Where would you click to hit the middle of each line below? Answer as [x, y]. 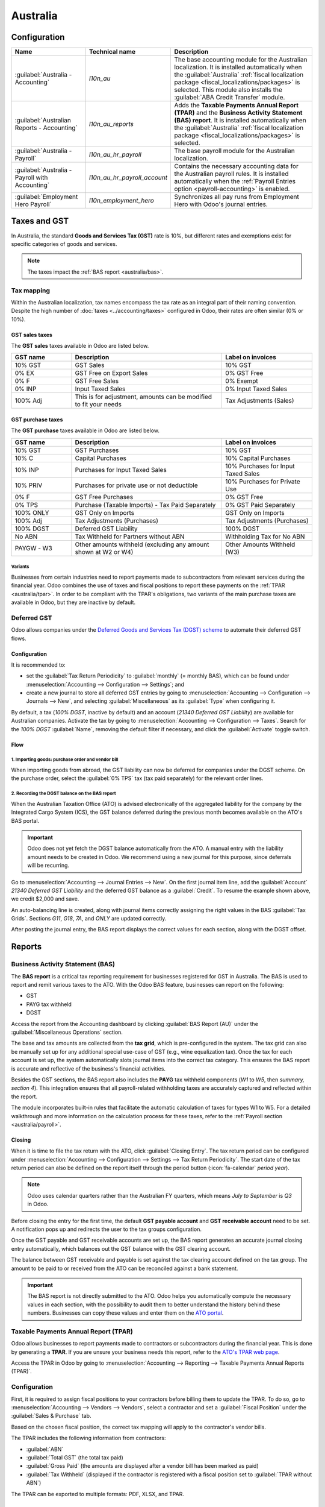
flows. [19, 638]
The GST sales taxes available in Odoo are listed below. [80, 346]
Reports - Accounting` [46, 128]
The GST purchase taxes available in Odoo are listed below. [85, 430]
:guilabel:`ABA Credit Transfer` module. [230, 98]
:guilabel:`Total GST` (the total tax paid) [75, 1457]
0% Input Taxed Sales [256, 389]
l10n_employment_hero [122, 201]
